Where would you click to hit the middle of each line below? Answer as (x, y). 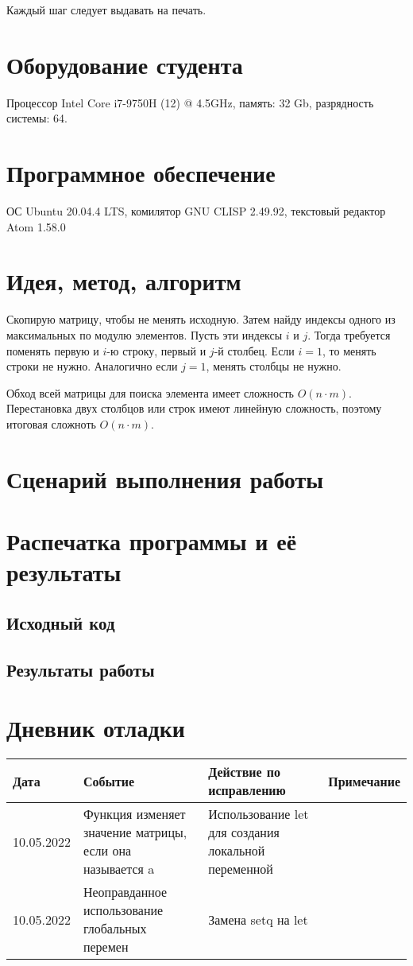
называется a (119, 869)
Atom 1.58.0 (36, 226)
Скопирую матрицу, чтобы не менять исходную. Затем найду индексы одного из (201, 319)
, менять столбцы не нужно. (274, 366)
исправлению (247, 790)
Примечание (364, 781)
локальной (237, 851)
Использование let (259, 814)
